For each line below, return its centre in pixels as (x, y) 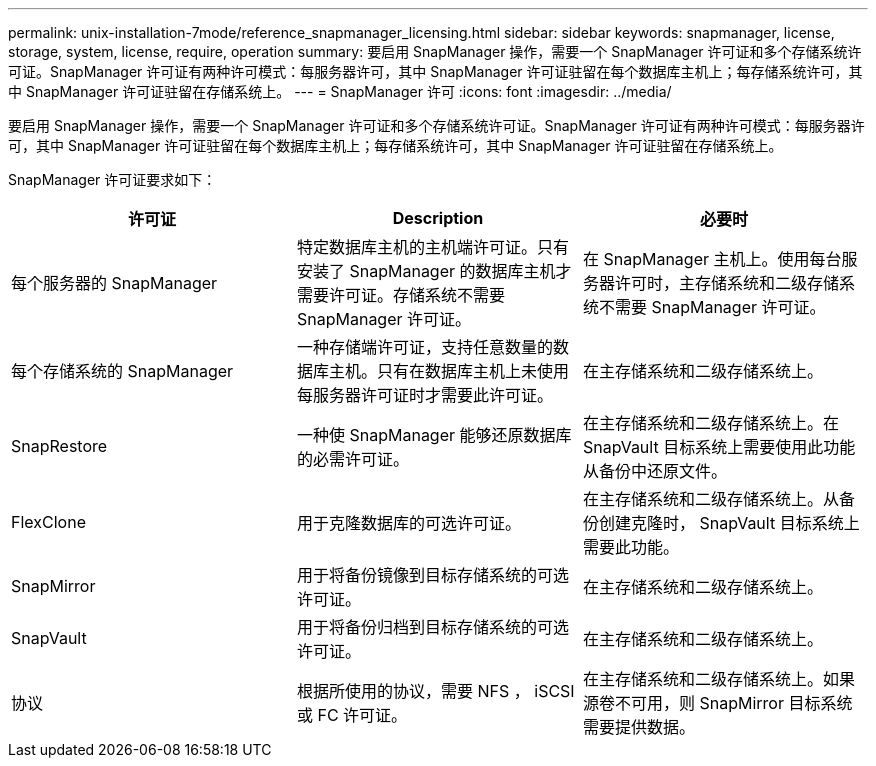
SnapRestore (59, 446)
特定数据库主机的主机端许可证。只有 (432, 247)
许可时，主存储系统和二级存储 (726, 283)
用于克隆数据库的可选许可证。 (408, 523)
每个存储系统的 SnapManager (122, 371)
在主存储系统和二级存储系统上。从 (710, 499)
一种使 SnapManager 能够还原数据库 (434, 435)
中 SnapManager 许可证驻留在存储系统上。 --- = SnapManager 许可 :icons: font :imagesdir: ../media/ (340, 91)
